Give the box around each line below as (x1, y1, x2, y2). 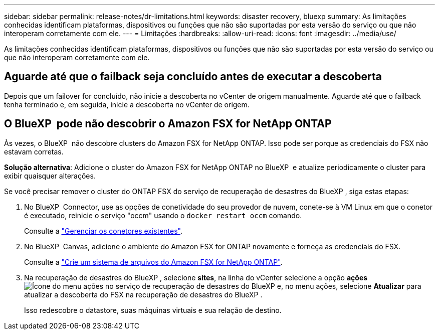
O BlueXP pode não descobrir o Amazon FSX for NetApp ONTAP (4, 117, 332, 130)
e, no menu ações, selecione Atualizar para (277, 281, 421, 290)
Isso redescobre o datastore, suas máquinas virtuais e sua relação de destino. (24, 305, 282, 314)
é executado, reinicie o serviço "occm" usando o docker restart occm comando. (24, 211, 302, 220)
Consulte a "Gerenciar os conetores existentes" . (24, 226, 183, 235)
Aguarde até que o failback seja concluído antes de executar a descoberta (4, 70, 382, 83)
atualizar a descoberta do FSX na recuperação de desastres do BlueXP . (24, 290, 263, 299)
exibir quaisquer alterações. (4, 171, 96, 180)
